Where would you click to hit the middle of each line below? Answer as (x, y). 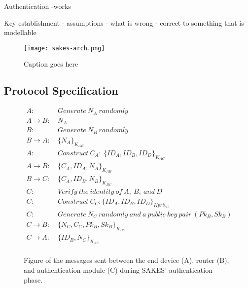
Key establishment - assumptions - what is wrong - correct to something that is (124, 22)
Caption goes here (51, 64)
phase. (33, 279)
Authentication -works (37, 6)
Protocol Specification (61, 90)
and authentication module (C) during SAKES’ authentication (118, 270)
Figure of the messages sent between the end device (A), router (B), (126, 260)
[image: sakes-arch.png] (64, 48)
